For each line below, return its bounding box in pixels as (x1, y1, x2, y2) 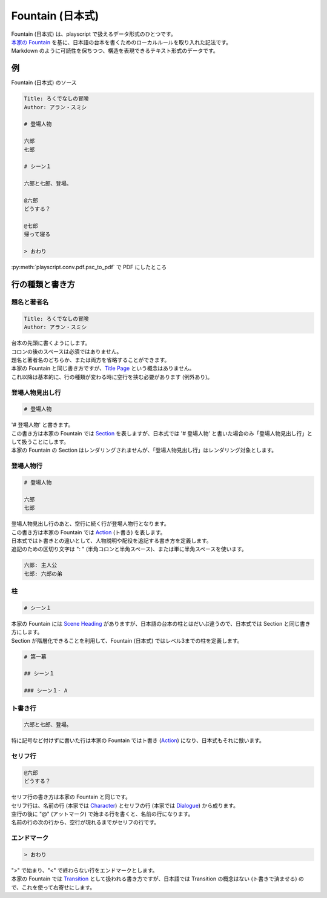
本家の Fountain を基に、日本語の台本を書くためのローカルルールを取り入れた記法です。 (11, 38, 231, 45)
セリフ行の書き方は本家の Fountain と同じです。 (11, 793, 131, 800)
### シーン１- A (24, 687, 68, 694)
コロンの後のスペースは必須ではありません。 (11, 347, 122, 355)
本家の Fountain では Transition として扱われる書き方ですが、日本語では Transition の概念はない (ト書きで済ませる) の (11, 875, 304, 882)
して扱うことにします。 (11, 438, 70, 446)
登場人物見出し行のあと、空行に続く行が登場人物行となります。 (11, 520, 170, 528)
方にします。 (11, 628, 43, 636)
